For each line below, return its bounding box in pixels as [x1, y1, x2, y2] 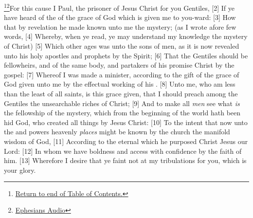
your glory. [4, 164, 36, 175]
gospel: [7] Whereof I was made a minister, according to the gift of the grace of [4, 69, 239, 79]
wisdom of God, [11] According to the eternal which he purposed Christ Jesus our [4, 136, 248, 146]
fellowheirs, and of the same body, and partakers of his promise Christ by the [4, 60, 235, 70]
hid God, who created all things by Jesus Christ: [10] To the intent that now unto [4, 117, 248, 127]
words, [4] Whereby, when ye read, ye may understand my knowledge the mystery [4, 31, 248, 41]
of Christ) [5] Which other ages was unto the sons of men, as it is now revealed [4, 41, 239, 51]
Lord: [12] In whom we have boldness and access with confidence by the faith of [4, 145, 242, 156]
